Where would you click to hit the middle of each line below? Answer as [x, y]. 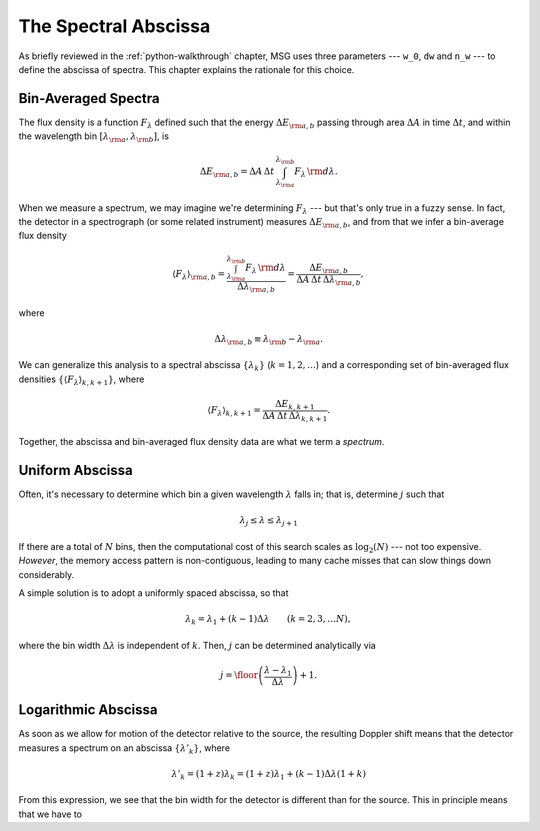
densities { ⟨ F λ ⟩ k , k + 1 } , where [81, 380]
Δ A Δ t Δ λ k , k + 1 [294, 417]
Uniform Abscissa [76, 470]
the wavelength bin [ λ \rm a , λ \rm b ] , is [94, 137]
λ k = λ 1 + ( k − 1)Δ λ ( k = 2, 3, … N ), [268, 620]
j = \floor [239, 675]
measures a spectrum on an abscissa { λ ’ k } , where [124, 748]
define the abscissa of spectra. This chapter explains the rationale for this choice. [186, 69]
